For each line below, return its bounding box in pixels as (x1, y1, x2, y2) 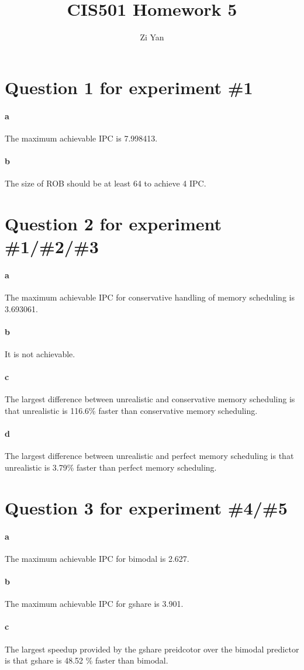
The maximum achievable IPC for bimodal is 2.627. (5, 552, 189, 564)
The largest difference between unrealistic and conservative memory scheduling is (5, 393, 295, 405)
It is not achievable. (5, 348, 75, 360)
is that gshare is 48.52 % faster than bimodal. (5, 654, 168, 666)
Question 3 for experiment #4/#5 (5, 495, 288, 519)
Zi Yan (140, 31, 164, 43)
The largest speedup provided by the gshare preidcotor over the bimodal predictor (5, 643, 299, 655)
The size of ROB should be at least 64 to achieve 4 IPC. (5, 177, 206, 189)
